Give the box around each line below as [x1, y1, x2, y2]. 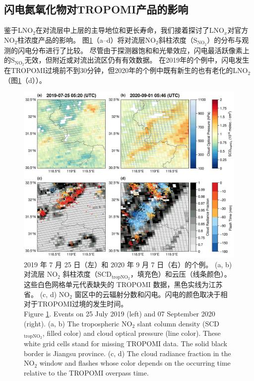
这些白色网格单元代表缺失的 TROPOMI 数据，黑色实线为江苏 [24, 279, 223, 290]
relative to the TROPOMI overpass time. [24, 367, 149, 378]
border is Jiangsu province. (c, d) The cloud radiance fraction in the [24, 348, 231, 358]
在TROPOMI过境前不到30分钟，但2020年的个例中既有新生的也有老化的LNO [4, 65, 248, 76]
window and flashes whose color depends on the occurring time [39, 358, 231, 368]
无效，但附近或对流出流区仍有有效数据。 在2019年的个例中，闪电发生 [24, 55, 250, 65]
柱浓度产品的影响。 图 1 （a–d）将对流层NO [17, 34, 156, 45]
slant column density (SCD [137, 318, 219, 328]
